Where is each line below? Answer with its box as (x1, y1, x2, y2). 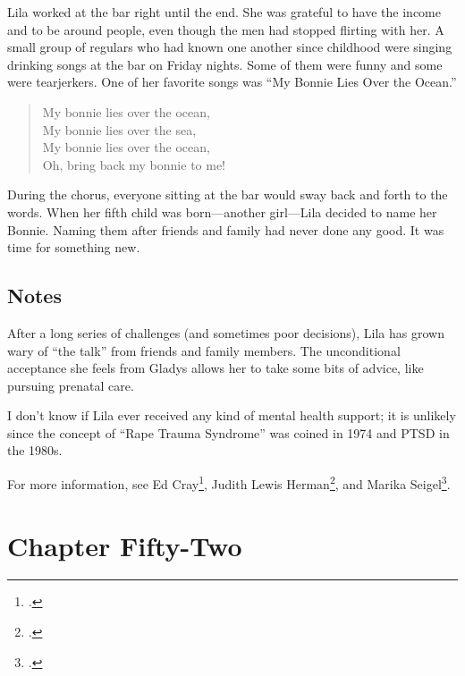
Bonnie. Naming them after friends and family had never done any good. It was (7, 220, 444, 239)
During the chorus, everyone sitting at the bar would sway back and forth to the (7, 185, 448, 204)
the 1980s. (7, 441, 63, 460)
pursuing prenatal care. (7, 376, 134, 394)
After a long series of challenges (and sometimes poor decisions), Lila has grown (7, 323, 444, 342)
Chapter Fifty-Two (7, 527, 242, 563)
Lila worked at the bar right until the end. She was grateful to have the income (7, 3, 441, 21)
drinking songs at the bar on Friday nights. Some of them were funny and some (7, 55, 443, 73)
